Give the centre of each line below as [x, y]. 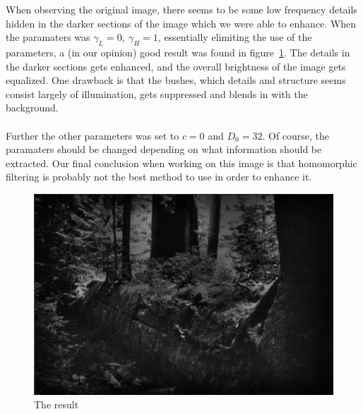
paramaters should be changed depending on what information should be [164, 149]
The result [56, 404]
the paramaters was [48, 37]
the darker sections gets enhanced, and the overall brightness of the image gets [176, 66]
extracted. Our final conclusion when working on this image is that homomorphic [181, 163]
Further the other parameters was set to [93, 135]
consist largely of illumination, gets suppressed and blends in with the [157, 93]
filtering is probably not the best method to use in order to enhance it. [159, 177]
